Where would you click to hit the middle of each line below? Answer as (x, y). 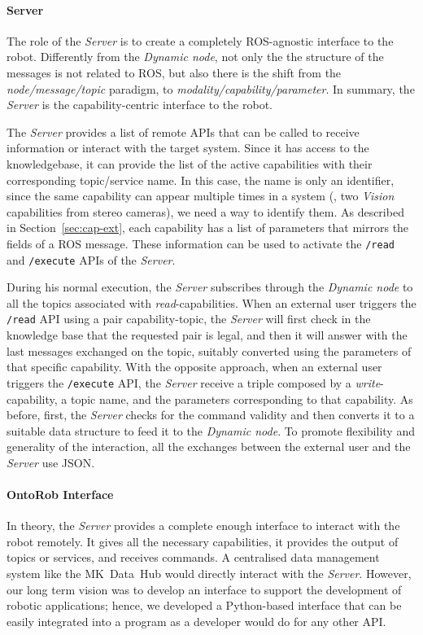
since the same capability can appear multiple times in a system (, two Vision (201, 196)
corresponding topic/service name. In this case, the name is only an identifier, (201, 180)
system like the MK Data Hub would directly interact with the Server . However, (209, 574)
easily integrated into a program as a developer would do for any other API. (196, 621)
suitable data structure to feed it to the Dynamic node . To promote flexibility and (211, 430)
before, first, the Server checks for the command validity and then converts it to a (211, 415)
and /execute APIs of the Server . (91, 259)
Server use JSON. (51, 462)
